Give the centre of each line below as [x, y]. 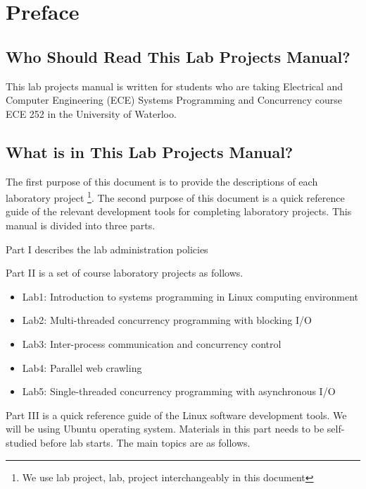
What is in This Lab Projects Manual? [150, 151]
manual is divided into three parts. [81, 225]
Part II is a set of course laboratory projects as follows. [125, 273]
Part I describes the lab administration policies [107, 249]
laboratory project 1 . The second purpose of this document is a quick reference [175, 197]
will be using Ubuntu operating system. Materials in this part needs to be [165, 429]
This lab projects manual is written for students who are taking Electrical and [175, 86]
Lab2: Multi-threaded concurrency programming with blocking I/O [167, 320]
